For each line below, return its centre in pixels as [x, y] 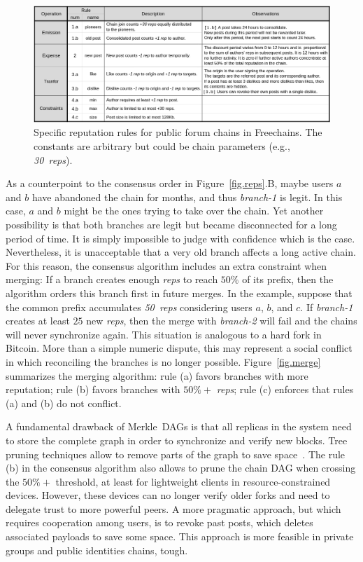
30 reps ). [53, 159]
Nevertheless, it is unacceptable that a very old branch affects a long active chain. [181, 252]
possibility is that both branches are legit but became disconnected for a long [171, 225]
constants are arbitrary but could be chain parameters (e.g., [162, 146]
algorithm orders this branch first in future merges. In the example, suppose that [179, 293]
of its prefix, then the [288, 279]
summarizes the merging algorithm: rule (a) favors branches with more [157, 375]
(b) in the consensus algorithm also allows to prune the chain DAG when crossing [181, 468]
